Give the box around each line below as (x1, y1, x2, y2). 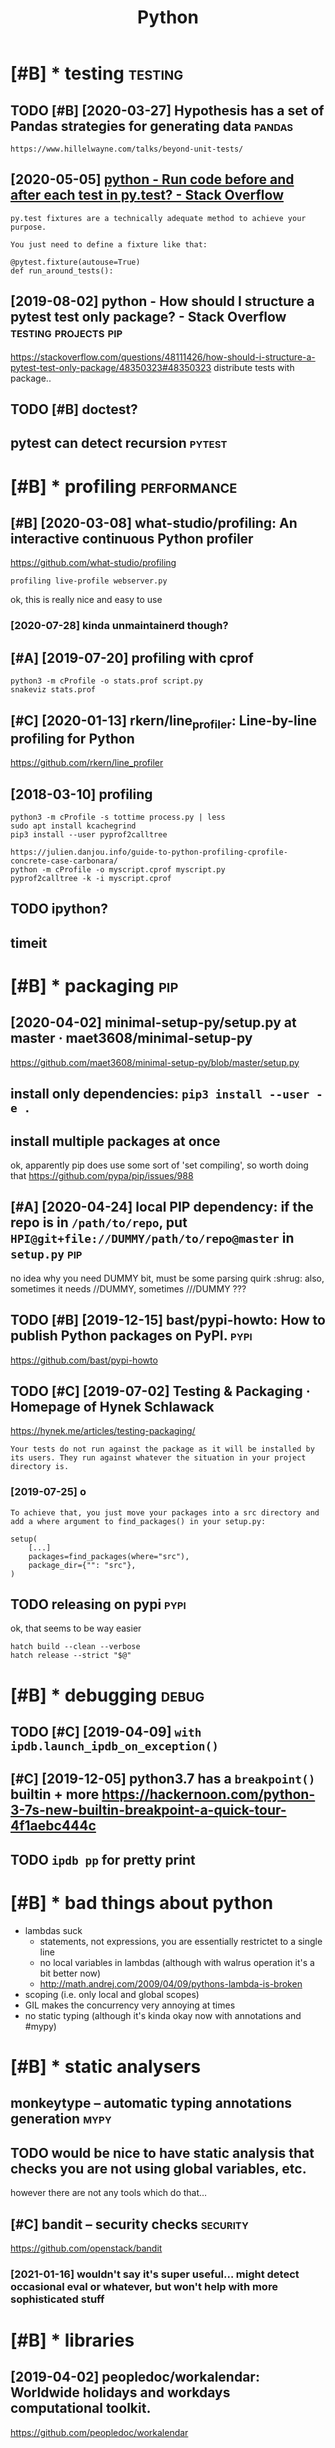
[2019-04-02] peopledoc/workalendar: (10, 2369, 260, 2386)
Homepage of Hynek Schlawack (10, 1398, 215, 1415)
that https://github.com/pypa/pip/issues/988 (10, 1169, 194, 1181)
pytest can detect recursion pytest (10, 435, 228, 452)
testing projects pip (10, 324, 123, 341)
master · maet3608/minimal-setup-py (10, 1030, 253, 1047)
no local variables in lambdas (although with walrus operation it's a (39, 1956, 315, 1968)
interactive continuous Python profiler (10, 530, 254, 547)
